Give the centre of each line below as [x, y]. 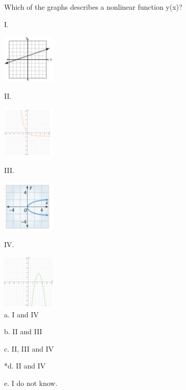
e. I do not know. [31, 383]
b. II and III [23, 331]
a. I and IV [22, 314]
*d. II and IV [25, 366]
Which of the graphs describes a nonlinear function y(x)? [93, 7]
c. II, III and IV [29, 348]
